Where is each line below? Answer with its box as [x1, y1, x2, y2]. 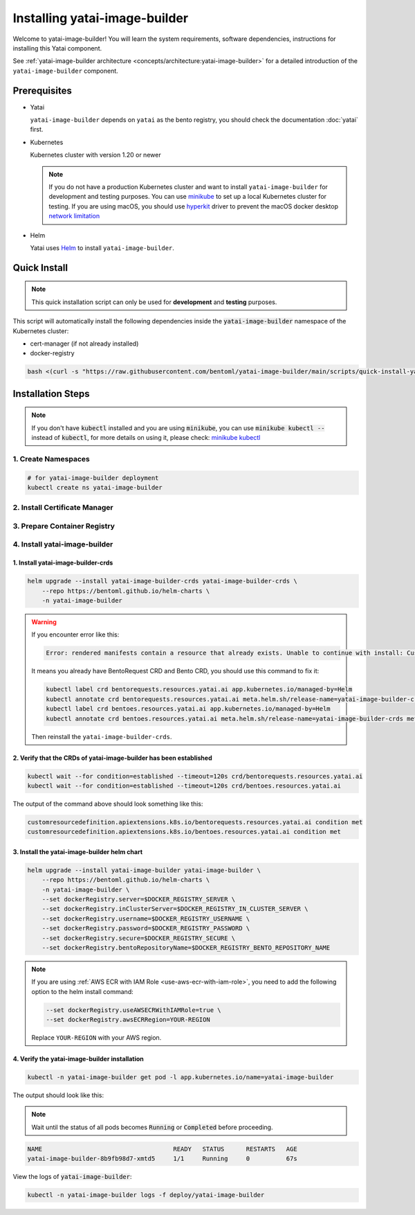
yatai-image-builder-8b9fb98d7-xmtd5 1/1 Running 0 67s [27, 1155, 297, 1163]
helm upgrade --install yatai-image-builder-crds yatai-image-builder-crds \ [27, 577, 297, 585]
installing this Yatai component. [12, 44, 102, 52]
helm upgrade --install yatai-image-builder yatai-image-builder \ [27, 866, 261, 874]
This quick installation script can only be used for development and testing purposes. [31, 298, 277, 306]
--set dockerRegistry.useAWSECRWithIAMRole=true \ [46, 1006, 221, 1014]
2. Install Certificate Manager [12, 503, 113, 513]
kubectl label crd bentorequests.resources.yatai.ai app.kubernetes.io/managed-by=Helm [46, 686, 353, 693]
